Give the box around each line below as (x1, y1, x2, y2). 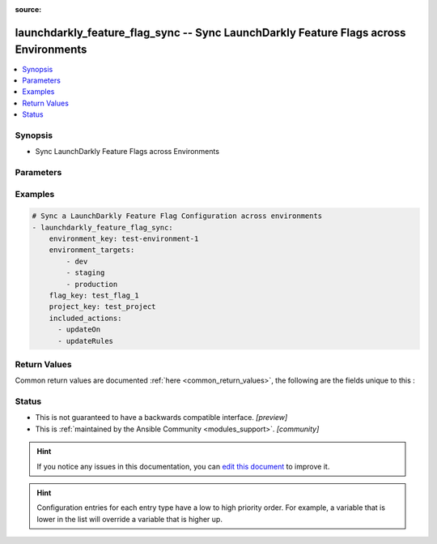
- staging (66, 268, 105, 277)
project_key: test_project (49, 302, 157, 311)
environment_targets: (49, 246, 135, 255)
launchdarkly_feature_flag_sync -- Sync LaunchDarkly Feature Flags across (15, 25, 406, 40)
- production (66, 280, 118, 289)
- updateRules (57, 336, 113, 345)
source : (15, 5, 42, 14)
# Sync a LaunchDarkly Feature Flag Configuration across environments (32, 212, 323, 221)
